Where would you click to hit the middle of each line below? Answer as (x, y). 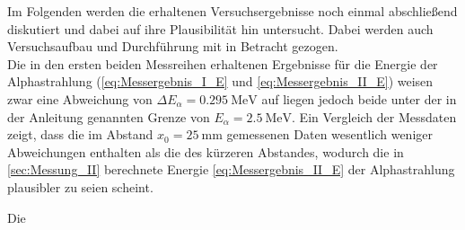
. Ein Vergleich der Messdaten (374, 116)
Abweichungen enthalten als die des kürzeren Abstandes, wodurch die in (206, 151)
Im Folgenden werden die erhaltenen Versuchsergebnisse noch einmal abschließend (232, 11)
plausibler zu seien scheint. (80, 186)
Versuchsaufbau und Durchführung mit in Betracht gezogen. (173, 46)
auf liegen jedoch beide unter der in (359, 98)
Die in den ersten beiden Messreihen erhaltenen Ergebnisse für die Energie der (223, 63)
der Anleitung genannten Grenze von (109, 116)
